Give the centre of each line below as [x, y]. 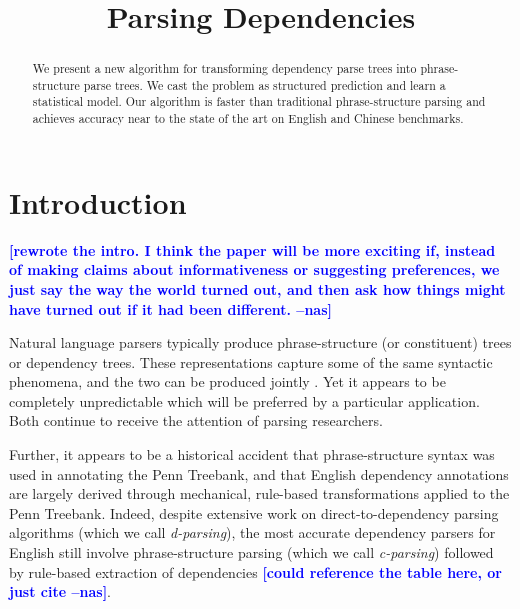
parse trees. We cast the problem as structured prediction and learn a [264, 84]
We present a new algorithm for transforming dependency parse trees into [224, 68]
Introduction [98, 201]
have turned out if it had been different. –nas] [170, 308]
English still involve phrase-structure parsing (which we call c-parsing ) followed [251, 552]
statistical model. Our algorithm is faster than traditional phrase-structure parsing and [259, 101]
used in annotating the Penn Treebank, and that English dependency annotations [259, 473]
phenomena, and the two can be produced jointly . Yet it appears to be [227, 381]
